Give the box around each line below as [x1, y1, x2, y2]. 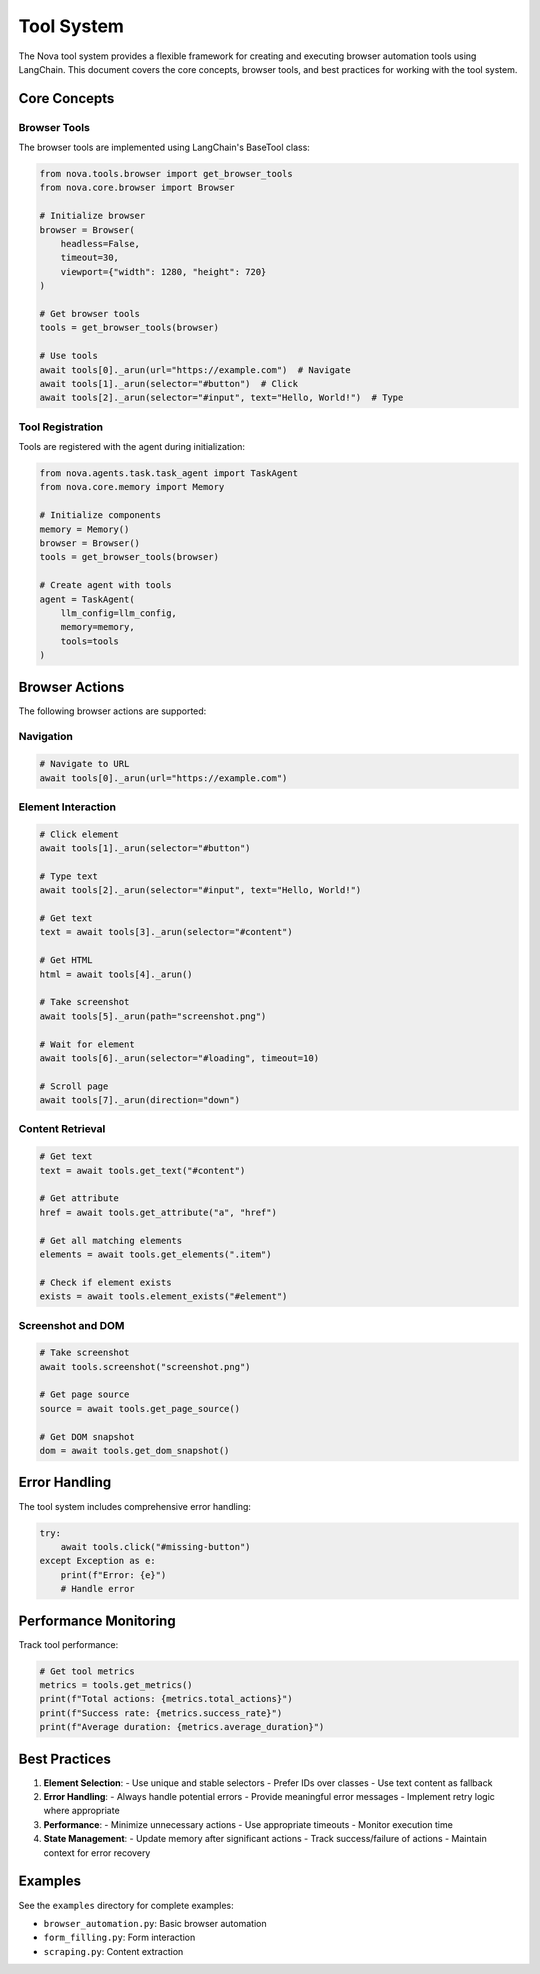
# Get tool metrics [39, 1665, 135, 1677]
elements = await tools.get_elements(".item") [39, 1249, 272, 1260]
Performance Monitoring [18, 1612, 176, 1629]
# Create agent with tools [39, 580, 172, 591]
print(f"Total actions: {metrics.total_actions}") [39, 1693, 294, 1705]
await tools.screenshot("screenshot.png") [39, 1361, 251, 1372]
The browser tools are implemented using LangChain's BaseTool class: [18, 141, 310, 154]
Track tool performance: [18, 1638, 119, 1650]
